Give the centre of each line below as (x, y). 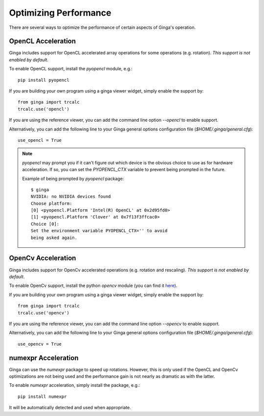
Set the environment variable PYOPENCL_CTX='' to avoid (99, 231)
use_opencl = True (40, 140)
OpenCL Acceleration (42, 41)
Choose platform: (52, 203)
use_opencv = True (40, 344)
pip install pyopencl (44, 80)
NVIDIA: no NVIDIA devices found (71, 197)
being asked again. (54, 238)
